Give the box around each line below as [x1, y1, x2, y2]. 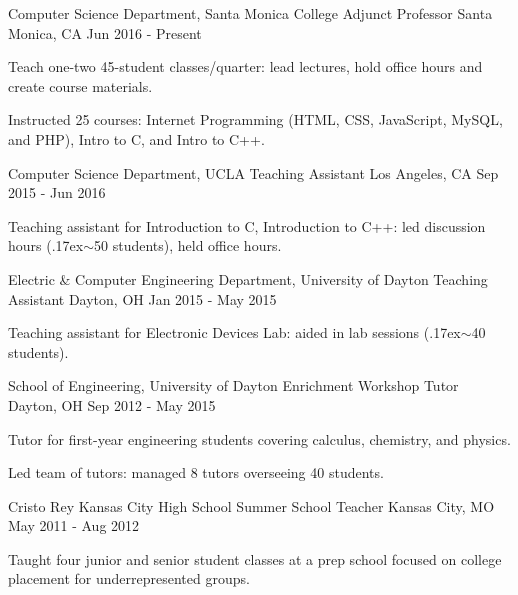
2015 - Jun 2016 [8, 182, 106, 203]
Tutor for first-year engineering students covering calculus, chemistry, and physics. [8, 428, 511, 449]
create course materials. [8, 75, 153, 96]
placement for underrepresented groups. [8, 568, 250, 589]
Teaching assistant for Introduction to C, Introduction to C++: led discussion [8, 215, 486, 236]
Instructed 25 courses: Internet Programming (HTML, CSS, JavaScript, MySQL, [8, 109, 503, 130]
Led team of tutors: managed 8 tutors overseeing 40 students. [8, 462, 384, 483]
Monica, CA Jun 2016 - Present [8, 22, 202, 43]
